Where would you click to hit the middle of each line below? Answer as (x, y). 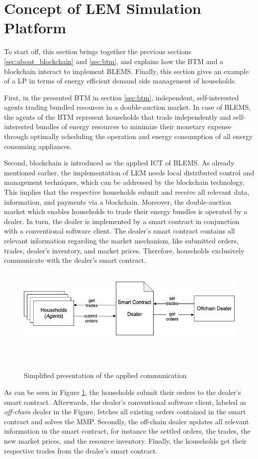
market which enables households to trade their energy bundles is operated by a (126, 211)
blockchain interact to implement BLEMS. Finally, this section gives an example (127, 71)
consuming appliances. (38, 146)
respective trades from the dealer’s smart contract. (81, 450)
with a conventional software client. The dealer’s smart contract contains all (120, 231)
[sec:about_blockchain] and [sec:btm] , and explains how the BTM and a (114, 61)
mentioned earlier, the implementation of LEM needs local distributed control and (129, 172)
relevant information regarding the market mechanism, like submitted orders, (121, 240)
